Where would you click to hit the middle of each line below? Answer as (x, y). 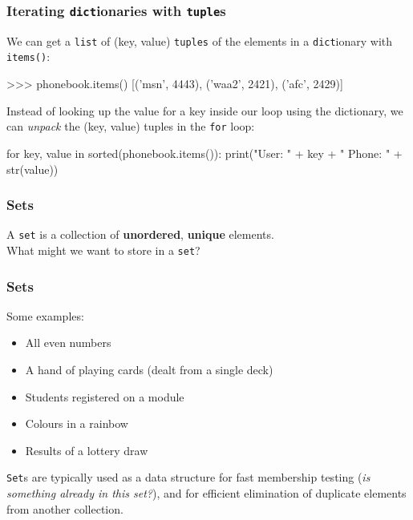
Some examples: (45, 315)
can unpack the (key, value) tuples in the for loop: (131, 126)
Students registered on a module (105, 396)
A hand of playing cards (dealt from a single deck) (149, 370)
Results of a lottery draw (87, 450)
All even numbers (68, 343)
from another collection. (65, 508)
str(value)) (32, 169)
